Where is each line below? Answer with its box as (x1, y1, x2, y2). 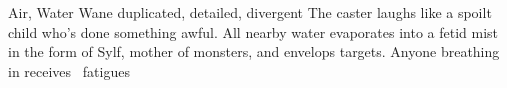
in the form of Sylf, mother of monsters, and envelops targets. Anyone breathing (8, 41, 500, 62)
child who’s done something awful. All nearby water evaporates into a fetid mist (8, 21, 499, 42)
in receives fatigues (8, 60, 130, 81)
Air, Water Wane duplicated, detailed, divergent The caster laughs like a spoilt (8, 2, 492, 22)
